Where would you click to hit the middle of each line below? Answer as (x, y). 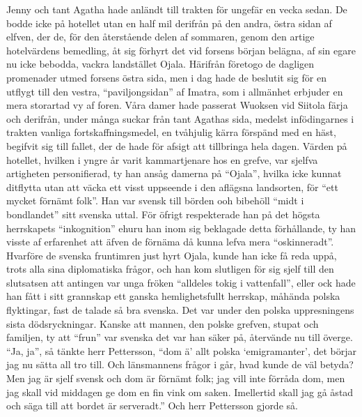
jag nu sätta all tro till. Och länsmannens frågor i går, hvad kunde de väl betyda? (180, 364)
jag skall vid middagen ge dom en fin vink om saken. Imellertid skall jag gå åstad (180, 392)
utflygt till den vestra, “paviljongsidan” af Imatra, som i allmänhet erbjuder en (175, 91)
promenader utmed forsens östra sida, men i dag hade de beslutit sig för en (166, 77)
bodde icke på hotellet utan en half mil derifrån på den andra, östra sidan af (169, 23)
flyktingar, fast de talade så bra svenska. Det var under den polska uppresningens (180, 310)
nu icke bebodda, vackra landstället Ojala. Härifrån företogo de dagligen (160, 64)
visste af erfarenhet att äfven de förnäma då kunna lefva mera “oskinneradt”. (170, 242)
